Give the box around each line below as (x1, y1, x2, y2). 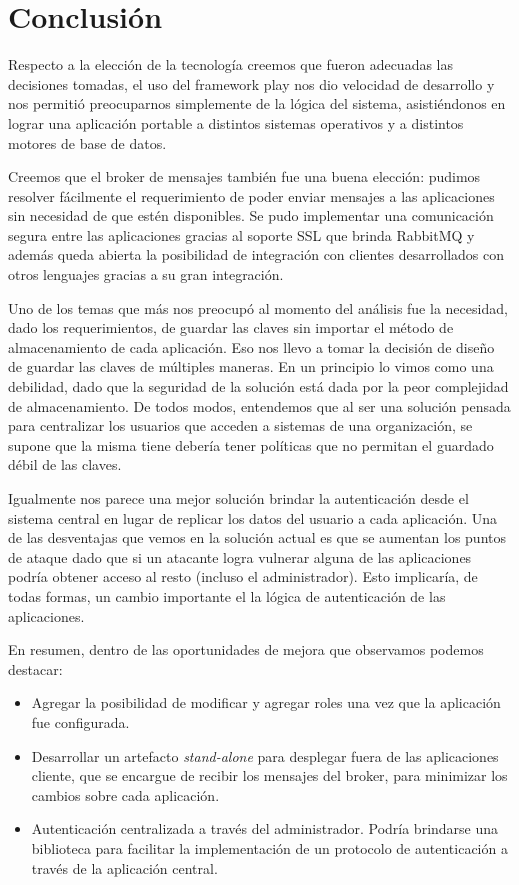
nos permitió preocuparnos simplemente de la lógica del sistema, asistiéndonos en (8, 93, 506, 114)
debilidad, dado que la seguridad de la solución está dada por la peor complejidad (8, 376, 509, 397)
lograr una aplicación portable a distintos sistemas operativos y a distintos (8, 112, 464, 133)
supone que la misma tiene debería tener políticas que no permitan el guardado (8, 434, 494, 455)
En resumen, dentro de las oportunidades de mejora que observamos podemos (8, 639, 484, 660)
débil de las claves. (8, 454, 122, 475)
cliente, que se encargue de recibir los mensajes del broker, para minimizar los (31, 765, 508, 786)
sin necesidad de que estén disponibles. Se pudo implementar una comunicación (8, 205, 494, 226)
